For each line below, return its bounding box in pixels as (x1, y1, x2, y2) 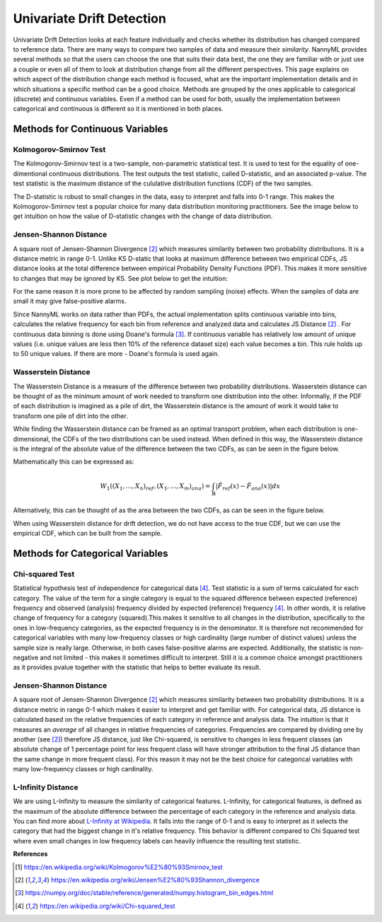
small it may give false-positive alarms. (13, 297, 127, 306)
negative (13, 653, 39, 662)
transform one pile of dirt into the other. (13, 411, 129, 420)
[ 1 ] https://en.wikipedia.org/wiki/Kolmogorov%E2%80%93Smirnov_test (15, 863, 223, 871)
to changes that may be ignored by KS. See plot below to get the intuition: (13, 274, 228, 282)
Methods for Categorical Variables (13, 547, 169, 559)
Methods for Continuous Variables (13, 123, 169, 135)
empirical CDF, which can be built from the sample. (13, 529, 163, 537)
